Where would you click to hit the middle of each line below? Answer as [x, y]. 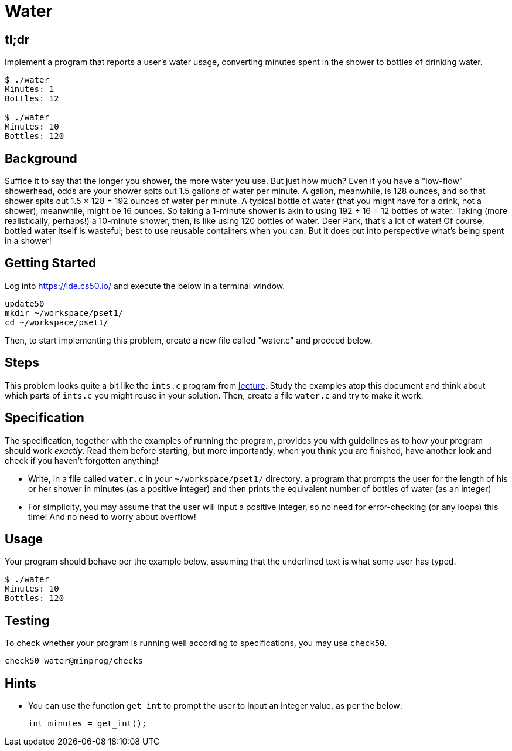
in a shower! [28, 241]
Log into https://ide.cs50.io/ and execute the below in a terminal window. [145, 286]
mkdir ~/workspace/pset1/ [64, 313]
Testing [27, 620]
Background [41, 158]
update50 [25, 303]
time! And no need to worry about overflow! [112, 516]
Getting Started [51, 263]
